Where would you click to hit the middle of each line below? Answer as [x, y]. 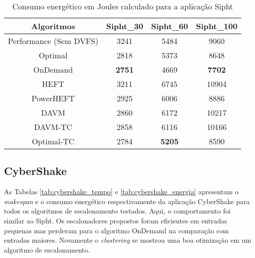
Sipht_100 [217, 26]
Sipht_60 [170, 26]
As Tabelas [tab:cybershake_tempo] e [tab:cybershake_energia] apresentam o [121, 192]
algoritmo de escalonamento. [47, 249]
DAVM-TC [53, 127]
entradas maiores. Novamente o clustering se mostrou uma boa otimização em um [128, 240]
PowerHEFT [53, 98]
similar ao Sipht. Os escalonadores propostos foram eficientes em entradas [116, 220]
